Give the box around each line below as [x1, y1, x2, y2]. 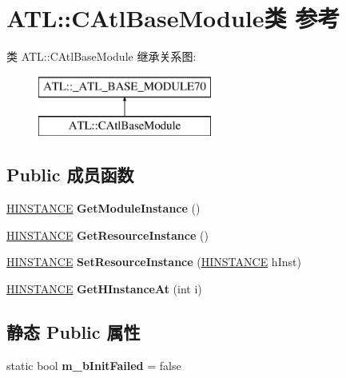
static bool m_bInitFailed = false [6, 356, 181, 373]
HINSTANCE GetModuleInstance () [6, 200, 201, 217]
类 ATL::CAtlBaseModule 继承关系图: [6, 48, 197, 65]
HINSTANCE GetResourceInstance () [6, 226, 209, 243]
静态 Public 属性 [6, 319, 141, 344]
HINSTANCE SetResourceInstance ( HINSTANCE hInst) [6, 253, 301, 270]
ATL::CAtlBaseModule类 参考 [6, 2, 340, 34]
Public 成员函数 [6, 162, 134, 187]
